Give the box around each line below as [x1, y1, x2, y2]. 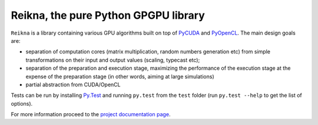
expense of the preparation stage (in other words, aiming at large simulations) [25, 73, 214, 80]
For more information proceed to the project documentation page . [11, 111, 171, 118]
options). [11, 100, 33, 107]
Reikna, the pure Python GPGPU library [11, 9, 206, 22]
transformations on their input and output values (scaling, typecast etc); [25, 56, 200, 63]
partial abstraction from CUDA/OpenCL [25, 81, 121, 88]
